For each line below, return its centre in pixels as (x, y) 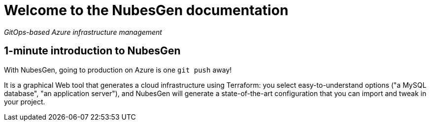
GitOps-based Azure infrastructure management (83, 32)
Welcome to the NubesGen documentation (146, 10)
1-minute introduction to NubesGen (92, 51)
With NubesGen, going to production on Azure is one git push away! (118, 70)
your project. (25, 101)
